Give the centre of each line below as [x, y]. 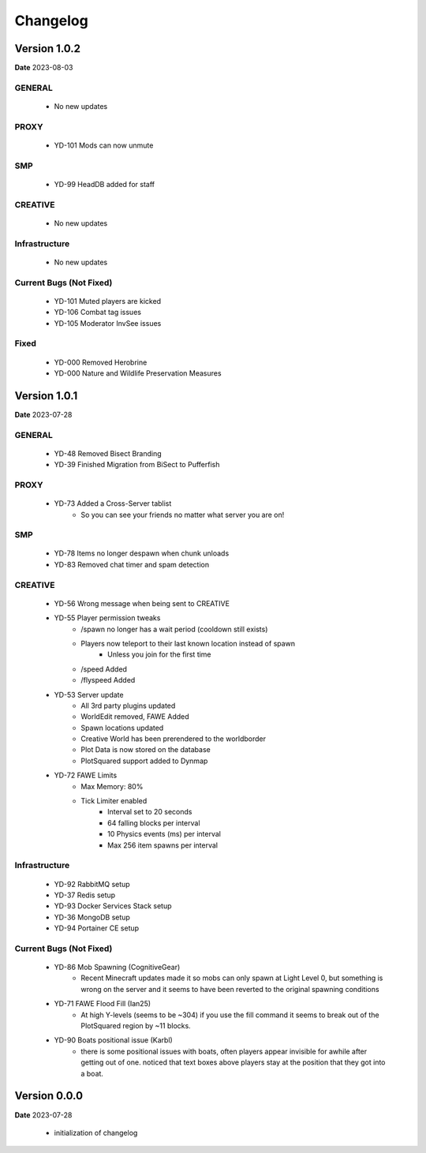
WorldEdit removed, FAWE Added [135, 717]
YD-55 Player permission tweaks [107, 618]
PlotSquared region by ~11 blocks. [136, 1026]
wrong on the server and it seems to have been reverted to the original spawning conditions [230, 989]
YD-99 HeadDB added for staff [105, 184]
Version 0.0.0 [49, 1096]
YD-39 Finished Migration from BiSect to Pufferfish [137, 465]
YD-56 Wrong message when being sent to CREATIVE [142, 603]
